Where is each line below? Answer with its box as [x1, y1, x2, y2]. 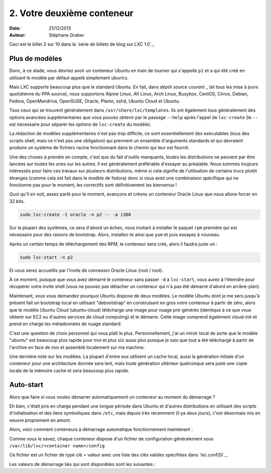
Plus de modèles [9, 54, 62, 63]
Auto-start [9, 381, 44, 389]
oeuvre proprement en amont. [9, 417, 71, 423]
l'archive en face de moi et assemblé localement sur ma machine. [9, 344, 145, 350]
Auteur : [9, 32, 26, 38]
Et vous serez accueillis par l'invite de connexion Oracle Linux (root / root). [9, 267, 164, 273]
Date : [9, 25, 21, 31]
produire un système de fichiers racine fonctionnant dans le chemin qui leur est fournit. [9, 145, 190, 151]
